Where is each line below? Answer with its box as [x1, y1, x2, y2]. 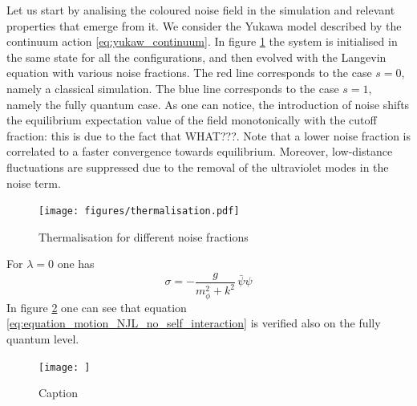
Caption [38, 384, 79, 401]
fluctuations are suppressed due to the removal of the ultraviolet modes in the [6, 158, 389, 175]
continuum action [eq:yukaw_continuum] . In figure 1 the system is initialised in [6, 33, 398, 50]
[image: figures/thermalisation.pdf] [38, 205, 240, 217]
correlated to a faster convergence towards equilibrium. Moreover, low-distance [6, 143, 393, 160]
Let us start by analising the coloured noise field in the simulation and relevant [6, 2, 395, 18]
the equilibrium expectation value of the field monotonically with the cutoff [6, 112, 377, 128]
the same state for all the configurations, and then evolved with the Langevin [6, 48, 387, 65]
